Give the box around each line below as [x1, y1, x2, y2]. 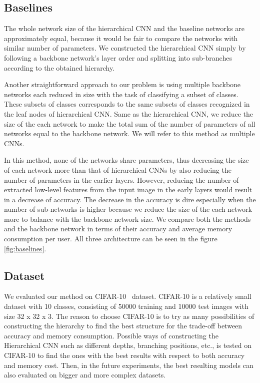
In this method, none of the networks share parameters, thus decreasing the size [4, 155, 249, 165]
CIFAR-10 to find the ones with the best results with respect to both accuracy [4, 350, 245, 360]
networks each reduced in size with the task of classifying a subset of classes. [4, 89, 238, 99]
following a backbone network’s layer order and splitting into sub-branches [4, 52, 232, 63]
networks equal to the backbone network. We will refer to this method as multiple [4, 128, 255, 139]
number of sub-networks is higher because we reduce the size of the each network [4, 204, 252, 214]
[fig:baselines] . [4, 243, 46, 253]
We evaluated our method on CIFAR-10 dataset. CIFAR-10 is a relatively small [4, 291, 251, 301]
